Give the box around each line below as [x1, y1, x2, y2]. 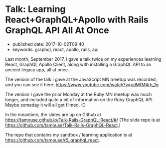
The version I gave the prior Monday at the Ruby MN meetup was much [5, 91, 152, 97]
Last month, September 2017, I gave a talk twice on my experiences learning [5, 56, 162, 62]
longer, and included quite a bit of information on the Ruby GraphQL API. [5, 96, 154, 103]
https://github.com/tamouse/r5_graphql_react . [5, 137, 101, 143]
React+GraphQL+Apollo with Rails [5, 14, 149, 25]
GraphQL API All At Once [5, 25, 110, 36]
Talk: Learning [5, 3, 66, 15]
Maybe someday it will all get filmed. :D [5, 102, 86, 108]
